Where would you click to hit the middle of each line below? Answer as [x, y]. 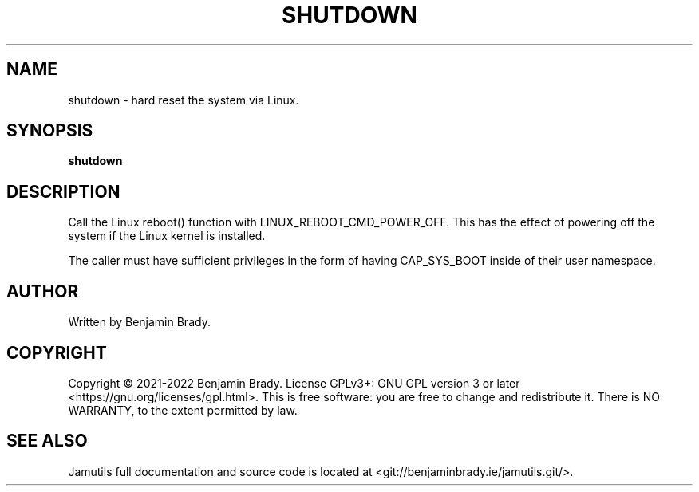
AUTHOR [43, 291]
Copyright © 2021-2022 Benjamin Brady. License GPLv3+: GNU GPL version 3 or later [294, 383]
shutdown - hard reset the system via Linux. [184, 100]
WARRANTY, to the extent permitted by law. [183, 410]
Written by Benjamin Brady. [139, 322]
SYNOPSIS [50, 131]
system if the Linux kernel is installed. [167, 236]
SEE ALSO [47, 441]
